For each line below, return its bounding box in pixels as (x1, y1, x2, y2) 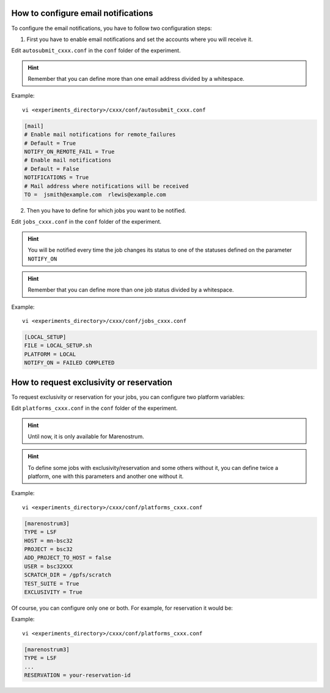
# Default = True (24, 140, 76, 146)
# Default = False (24, 165, 79, 172)
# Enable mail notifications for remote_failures (24, 131, 176, 138)
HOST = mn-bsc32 (24, 537, 73, 544)
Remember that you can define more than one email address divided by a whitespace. (28, 75, 244, 83)
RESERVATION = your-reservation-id (24, 672, 131, 678)
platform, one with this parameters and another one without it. (28, 472, 184, 480)
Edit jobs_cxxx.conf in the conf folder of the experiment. (11, 218, 162, 225)
